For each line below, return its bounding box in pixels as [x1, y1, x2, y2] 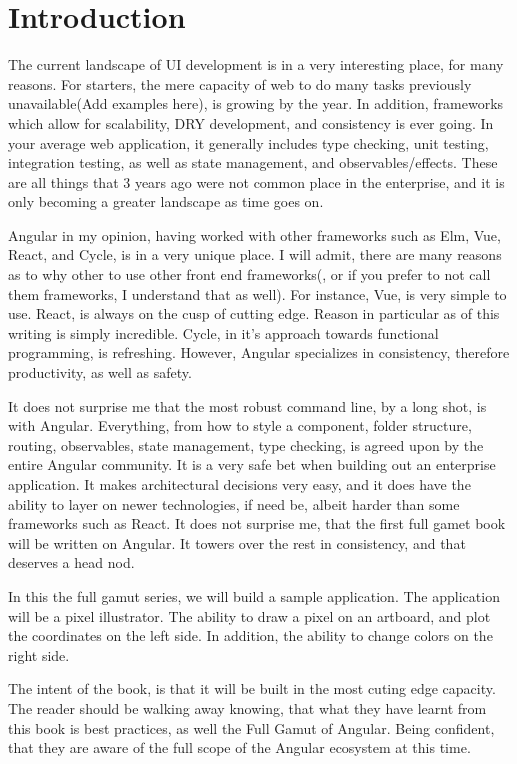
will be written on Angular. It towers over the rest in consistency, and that [8, 532, 466, 553]
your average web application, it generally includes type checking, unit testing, [8, 132, 489, 153]
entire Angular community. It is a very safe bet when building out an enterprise [8, 454, 496, 475]
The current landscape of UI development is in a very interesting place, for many [8, 54, 504, 75]
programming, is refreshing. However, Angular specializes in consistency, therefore [8, 342, 510, 363]
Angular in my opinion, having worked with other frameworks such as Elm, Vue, [8, 224, 501, 245]
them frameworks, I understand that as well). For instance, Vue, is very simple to [8, 283, 507, 304]
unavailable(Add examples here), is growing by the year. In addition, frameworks [8, 93, 504, 114]
